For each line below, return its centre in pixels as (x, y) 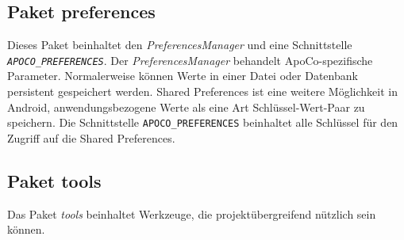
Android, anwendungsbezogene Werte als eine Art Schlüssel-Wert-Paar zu (186, 107)
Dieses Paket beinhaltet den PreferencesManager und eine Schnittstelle (180, 45)
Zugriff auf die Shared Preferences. (91, 137)
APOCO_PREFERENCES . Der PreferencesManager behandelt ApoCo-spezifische (190, 60)
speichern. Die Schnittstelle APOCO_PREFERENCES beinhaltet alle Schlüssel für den (203, 122)
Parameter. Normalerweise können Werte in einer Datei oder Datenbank (183, 76)
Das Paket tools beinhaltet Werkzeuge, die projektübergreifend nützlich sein (192, 213)
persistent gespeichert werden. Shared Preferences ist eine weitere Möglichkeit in (202, 91)
